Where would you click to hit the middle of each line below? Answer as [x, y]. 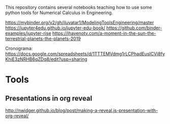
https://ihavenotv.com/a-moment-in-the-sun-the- [104, 33]
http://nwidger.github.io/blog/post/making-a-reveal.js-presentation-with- [82, 110]
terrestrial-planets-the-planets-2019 [43, 38]
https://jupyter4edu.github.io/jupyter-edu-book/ [55, 28]
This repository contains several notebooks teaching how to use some [79, 7]
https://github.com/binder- [134, 28]
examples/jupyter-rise [28, 33]
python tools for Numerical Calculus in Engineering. [59, 13]
